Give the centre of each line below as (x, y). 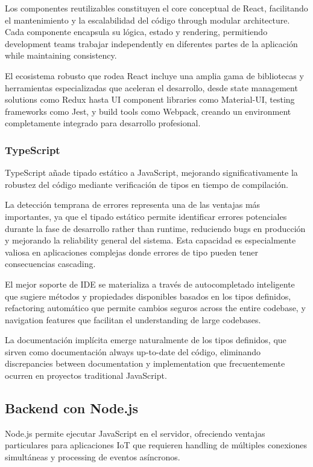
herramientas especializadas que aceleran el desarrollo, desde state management (151, 87)
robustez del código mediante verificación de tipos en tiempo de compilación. (147, 184)
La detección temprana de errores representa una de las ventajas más (133, 205)
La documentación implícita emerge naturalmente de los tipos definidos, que (146, 340)
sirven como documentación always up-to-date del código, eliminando (133, 351)
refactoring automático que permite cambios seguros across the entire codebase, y (155, 308)
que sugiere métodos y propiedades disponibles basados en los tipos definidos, (148, 296)
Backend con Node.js (72, 408)
